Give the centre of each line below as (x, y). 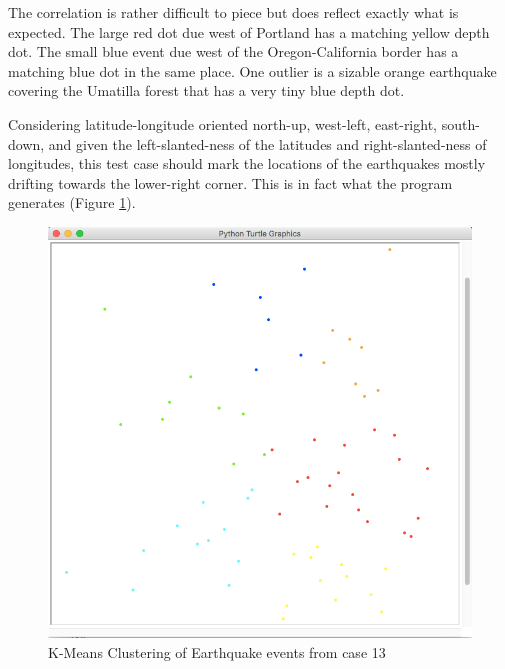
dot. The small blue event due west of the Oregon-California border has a (233, 51)
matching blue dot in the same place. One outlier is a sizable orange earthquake (252, 70)
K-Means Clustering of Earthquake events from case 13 (217, 651)
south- (460, 123)
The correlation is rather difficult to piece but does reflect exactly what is (233, 12)
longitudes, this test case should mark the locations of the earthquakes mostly (247, 163)
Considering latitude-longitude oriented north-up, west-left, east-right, (222, 123)
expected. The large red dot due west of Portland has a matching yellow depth (249, 31)
